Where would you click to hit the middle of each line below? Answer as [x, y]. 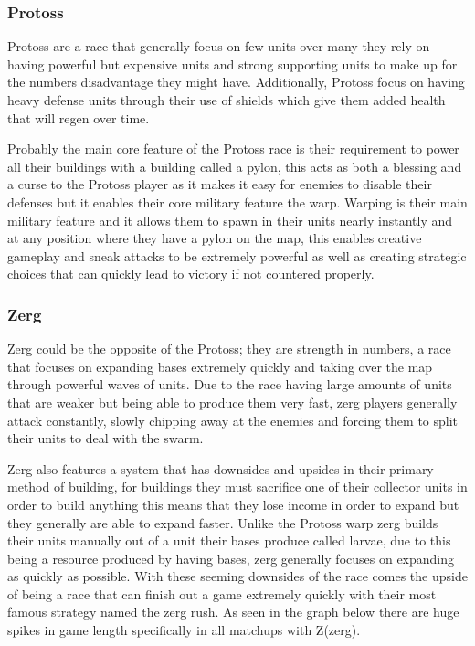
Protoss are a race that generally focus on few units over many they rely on [219, 46]
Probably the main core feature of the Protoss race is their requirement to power [233, 148]
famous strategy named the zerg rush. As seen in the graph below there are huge [233, 612]
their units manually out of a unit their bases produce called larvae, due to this [229, 540]
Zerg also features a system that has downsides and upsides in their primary [221, 468]
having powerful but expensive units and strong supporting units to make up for [232, 64]
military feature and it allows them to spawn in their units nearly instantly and [230, 220]
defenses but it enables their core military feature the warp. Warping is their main [237, 201]
